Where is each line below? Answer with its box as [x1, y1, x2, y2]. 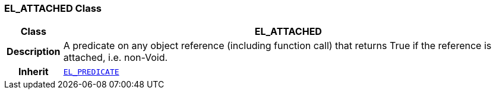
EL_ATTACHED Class [4, 2, 102, 14]
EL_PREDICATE [63, 67, 119, 76]
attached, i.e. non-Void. [63, 51, 168, 64]
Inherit [18, 66, 49, 78]
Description [7, 46, 61, 58]
